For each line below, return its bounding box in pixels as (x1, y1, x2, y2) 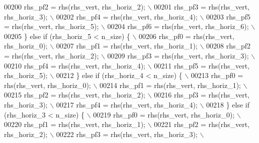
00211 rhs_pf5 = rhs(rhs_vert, (154, 60, 250, 70)
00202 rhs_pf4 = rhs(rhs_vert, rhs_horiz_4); (56, 11, 198, 21)
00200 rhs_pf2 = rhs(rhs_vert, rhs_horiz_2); (4, 1, 145, 11)
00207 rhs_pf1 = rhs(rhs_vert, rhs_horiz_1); (56, 40, 198, 51)
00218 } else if (206, 99, 250, 109)
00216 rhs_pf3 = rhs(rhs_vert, (154, 89, 250, 100)
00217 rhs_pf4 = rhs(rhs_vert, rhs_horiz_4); (56, 99, 198, 109)
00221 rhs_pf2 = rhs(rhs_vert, (154, 119, 250, 129)
